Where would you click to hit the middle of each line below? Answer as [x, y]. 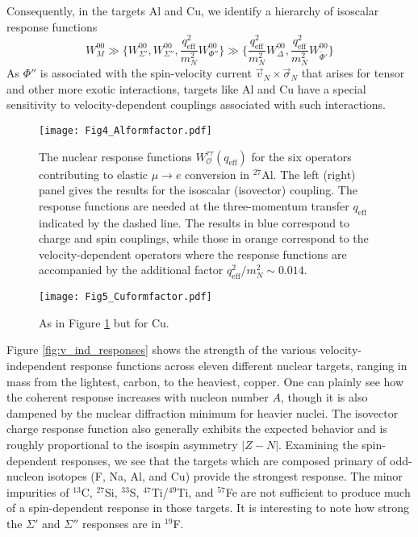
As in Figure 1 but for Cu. [104, 322]
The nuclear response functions [115, 156]
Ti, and [195, 491]
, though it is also [324, 397]
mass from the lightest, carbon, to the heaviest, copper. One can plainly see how [205, 381]
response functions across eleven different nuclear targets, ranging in [239, 366]
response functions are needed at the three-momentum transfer [194, 205]
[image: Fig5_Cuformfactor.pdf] [125, 297]
